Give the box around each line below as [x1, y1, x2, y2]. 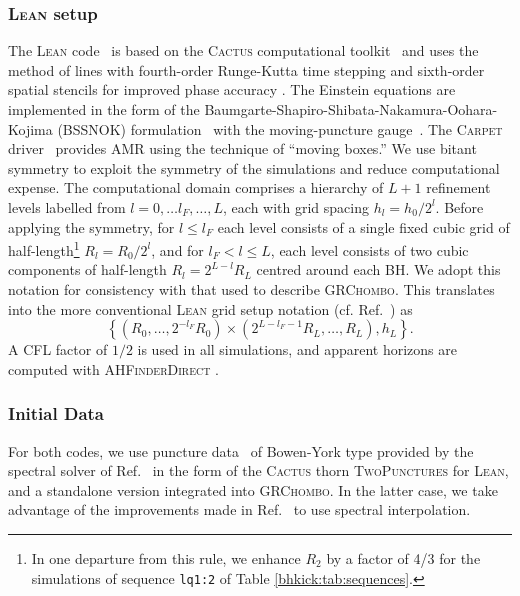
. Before [435, 196, 484, 217]
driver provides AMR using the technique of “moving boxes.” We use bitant [8, 138, 477, 159]
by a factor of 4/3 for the [326, 547, 481, 568]
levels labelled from [8, 196, 126, 217]
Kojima [8, 118, 53, 139]
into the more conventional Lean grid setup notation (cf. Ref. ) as [8, 298, 413, 319]
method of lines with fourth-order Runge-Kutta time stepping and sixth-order [8, 59, 485, 80]
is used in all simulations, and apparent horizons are [137, 339, 457, 360]
